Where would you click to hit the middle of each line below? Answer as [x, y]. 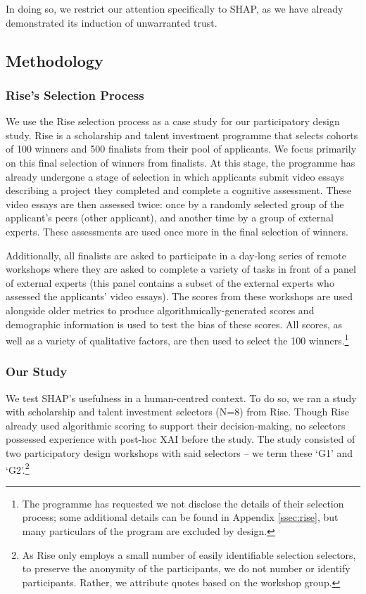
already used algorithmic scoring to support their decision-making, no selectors [176, 425]
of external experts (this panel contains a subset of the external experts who [170, 282]
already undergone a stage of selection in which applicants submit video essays [175, 176]
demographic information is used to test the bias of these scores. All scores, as [174, 324]
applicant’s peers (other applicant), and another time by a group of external [170, 218]
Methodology [55, 60]
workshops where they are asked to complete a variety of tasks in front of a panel [181, 269]
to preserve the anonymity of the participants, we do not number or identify [186, 568]
